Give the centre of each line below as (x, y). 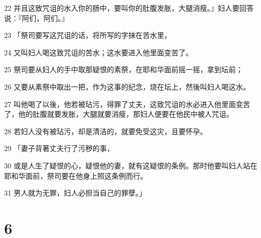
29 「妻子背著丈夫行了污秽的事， (59, 148)
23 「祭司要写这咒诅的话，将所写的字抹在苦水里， (88, 35)
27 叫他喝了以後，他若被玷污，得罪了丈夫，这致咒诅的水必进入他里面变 (124, 104)
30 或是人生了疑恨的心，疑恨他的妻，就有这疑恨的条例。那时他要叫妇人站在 (131, 165)
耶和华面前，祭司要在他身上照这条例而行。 (76, 175)
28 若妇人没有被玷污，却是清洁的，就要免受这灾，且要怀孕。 (106, 131)
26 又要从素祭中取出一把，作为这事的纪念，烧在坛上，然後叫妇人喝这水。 (127, 86)
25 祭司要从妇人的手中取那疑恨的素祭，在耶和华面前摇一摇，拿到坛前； (124, 69)
